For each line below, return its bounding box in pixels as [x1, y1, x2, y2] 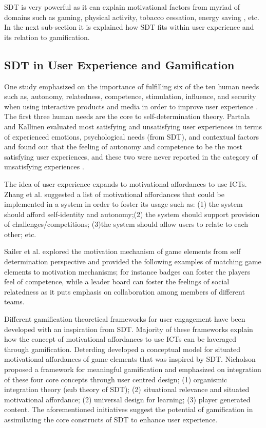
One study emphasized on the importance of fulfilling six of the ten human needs [4, 81, 259, 91]
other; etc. [4, 228, 36, 239]
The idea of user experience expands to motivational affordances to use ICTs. [4, 178, 247, 189]
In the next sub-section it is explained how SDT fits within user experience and [4, 22, 254, 32]
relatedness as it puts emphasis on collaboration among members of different [4, 286, 245, 297]
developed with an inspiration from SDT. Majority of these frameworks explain [4, 323, 253, 334]
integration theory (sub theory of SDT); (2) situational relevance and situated [4, 384, 250, 395]
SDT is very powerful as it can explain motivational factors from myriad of [4, 2, 240, 12]
